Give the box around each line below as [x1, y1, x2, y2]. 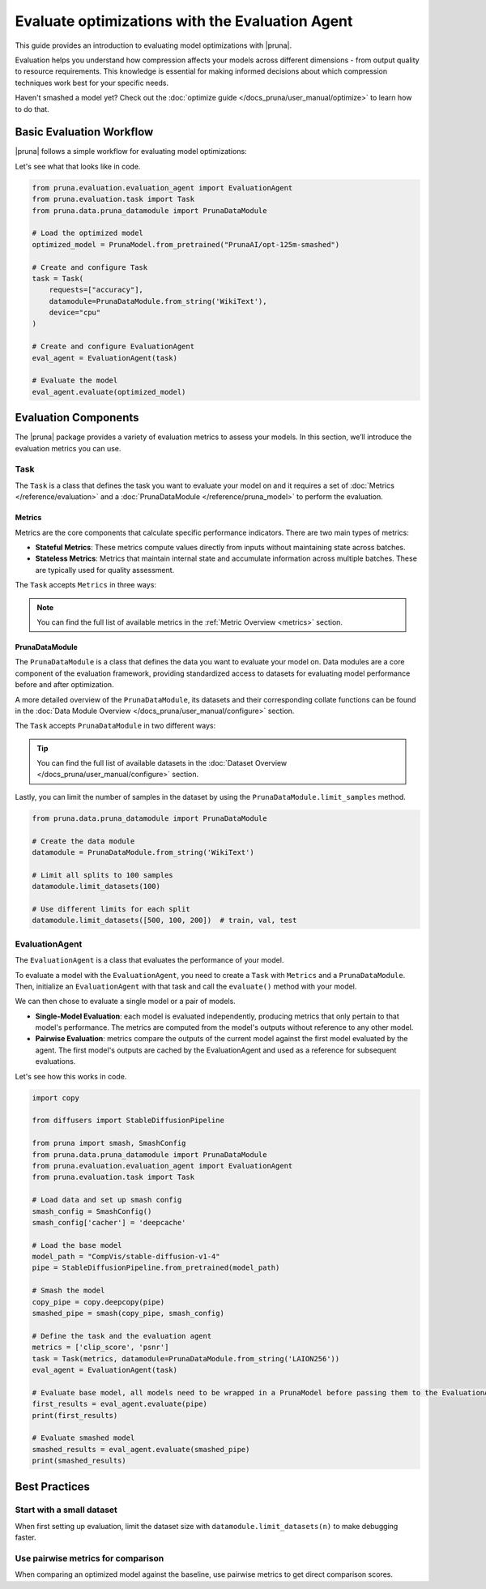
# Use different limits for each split [32, 904, 190, 913]
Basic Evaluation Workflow [15, 126, 154, 139]
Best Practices [15, 1480, 91, 1493]
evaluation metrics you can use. [15, 443, 122, 453]
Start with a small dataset [15, 1504, 117, 1515]
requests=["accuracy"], [49, 285, 143, 295]
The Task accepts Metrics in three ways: [15, 580, 157, 590]
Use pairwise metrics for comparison [15, 1553, 164, 1564]
